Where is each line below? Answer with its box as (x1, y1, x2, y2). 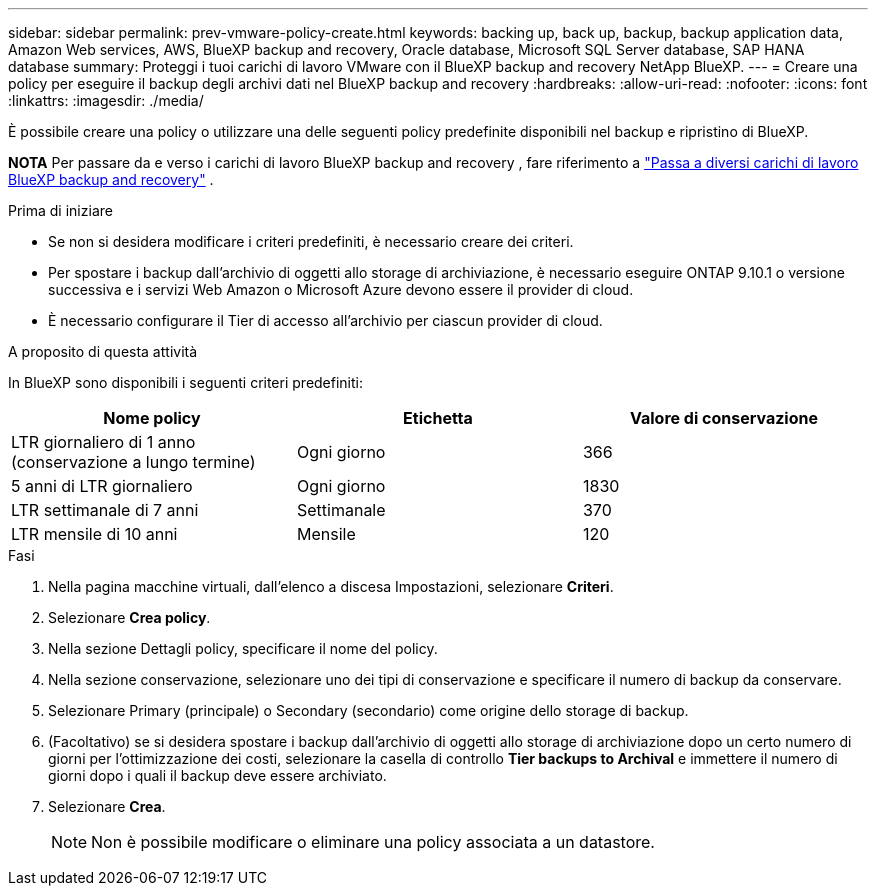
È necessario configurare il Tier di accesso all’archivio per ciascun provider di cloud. (48, 312, 603, 329)
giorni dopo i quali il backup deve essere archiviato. (48, 767, 387, 784)
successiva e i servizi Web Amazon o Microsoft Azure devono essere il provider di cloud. (48, 281, 634, 298)
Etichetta (403, 408, 473, 428)
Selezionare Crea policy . (48, 609, 211, 626)
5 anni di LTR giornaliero (11, 476, 193, 496)
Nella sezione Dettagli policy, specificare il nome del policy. (48, 640, 438, 657)
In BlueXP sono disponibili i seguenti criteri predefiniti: (8, 374, 364, 391)
